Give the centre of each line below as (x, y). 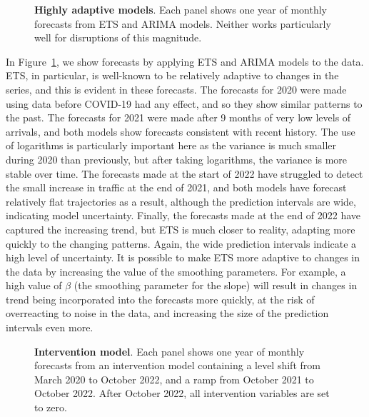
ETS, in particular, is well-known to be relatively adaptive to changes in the (172, 75)
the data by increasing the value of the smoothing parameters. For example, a (176, 271)
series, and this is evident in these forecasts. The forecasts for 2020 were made (176, 89)
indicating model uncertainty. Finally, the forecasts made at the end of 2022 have (183, 215)
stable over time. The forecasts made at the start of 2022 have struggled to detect (184, 173)
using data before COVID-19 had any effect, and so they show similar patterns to (184, 103)
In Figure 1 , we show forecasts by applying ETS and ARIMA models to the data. (185, 61)
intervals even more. (50, 327)
